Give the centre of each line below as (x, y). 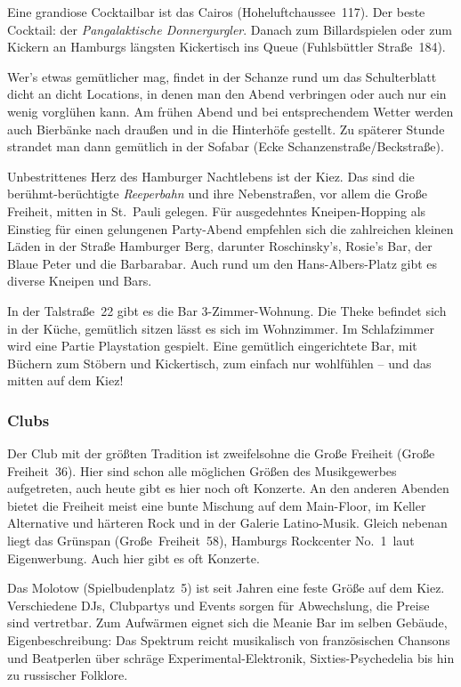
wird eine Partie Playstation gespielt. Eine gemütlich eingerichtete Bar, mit (212, 346)
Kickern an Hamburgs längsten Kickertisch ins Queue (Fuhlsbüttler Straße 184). (226, 47)
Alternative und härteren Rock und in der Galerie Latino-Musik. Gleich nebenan (227, 523)
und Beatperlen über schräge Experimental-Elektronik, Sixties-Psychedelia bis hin (231, 657)
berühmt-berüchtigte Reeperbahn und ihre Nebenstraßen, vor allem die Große (218, 194)
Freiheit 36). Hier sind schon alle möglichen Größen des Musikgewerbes (202, 470)
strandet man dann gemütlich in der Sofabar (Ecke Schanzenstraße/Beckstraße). (226, 146)
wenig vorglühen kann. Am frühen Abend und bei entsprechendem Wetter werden (230, 111)
